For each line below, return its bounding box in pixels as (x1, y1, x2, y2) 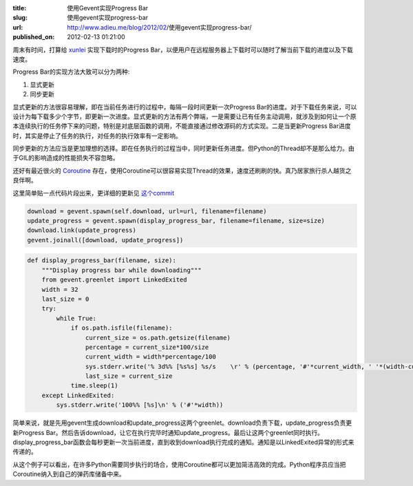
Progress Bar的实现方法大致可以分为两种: (12, 67, 130, 76)
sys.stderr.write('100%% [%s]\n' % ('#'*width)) (56, 401, 224, 409)
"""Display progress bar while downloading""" (41, 266, 202, 274)
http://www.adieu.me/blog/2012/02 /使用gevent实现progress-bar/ (67, 23, 252, 31)
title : (12, 4, 27, 12)
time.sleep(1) (70, 382, 118, 390)
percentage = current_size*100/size (85, 343, 209, 351)
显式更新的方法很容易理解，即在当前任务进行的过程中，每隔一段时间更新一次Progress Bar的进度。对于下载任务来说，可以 (12, 103, 357, 111)
